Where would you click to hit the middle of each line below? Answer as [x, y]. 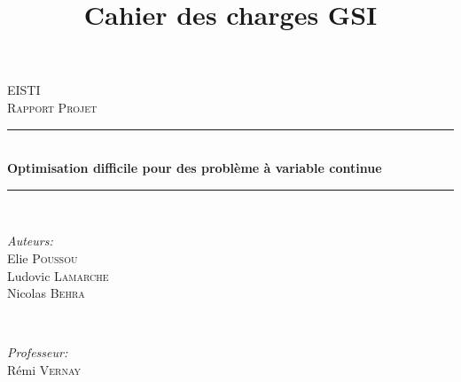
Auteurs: [30, 241]
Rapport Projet [52, 107]
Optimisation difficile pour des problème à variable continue [195, 168]
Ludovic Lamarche [58, 275]
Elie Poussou [43, 257]
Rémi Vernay [44, 369]
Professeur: [38, 352]
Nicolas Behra [46, 293]
